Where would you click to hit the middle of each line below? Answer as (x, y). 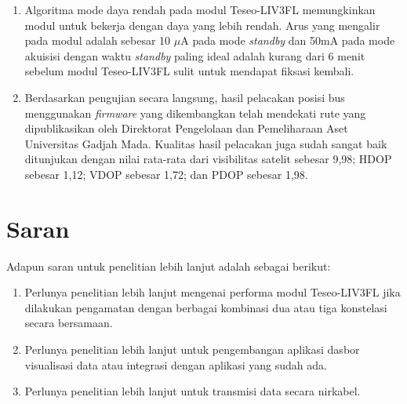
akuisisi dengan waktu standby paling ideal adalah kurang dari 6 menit (195, 55)
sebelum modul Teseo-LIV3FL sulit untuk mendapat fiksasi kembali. (189, 71)
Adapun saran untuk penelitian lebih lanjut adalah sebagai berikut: (169, 266)
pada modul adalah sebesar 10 (98, 40)
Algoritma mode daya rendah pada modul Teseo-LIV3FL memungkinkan (200, 9)
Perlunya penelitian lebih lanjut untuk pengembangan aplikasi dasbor (192, 349)
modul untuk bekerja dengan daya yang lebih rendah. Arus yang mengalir (202, 25)
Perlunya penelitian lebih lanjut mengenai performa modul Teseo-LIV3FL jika (213, 292)
